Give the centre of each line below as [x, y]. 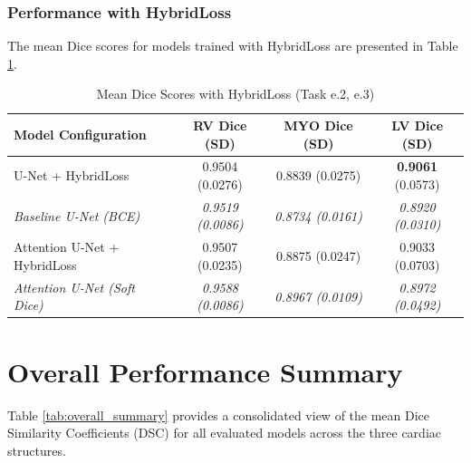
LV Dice [418, 125]
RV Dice [220, 125]
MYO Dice [318, 125]
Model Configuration [80, 134]
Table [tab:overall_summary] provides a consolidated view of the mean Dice [219, 415]
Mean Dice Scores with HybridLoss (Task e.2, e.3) [235, 94]
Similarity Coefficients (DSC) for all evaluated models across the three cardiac [224, 433]
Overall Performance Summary [205, 371]
